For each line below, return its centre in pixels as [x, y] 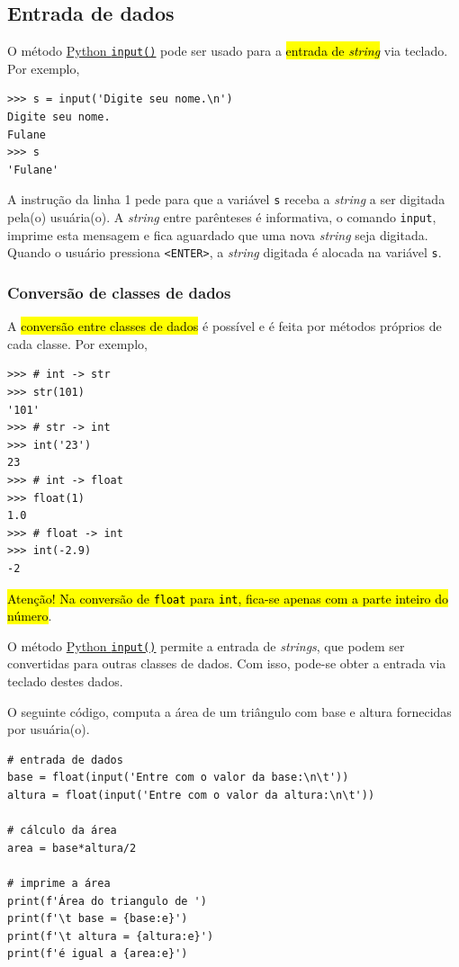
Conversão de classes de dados [119, 292]
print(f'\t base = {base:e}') [98, 919]
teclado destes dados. [65, 681]
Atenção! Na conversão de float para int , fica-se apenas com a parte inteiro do [228, 598]
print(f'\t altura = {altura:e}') [111, 936]
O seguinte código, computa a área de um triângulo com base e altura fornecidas [229, 711]
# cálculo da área [62, 831]
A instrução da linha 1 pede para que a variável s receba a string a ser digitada [226, 199]
